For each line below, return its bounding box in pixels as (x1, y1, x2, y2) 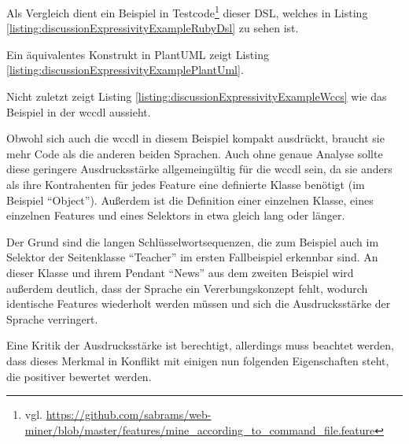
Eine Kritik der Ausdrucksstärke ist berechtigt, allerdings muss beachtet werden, (6, 337, 394, 353)
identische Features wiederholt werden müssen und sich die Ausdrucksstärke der (6, 295, 391, 312)
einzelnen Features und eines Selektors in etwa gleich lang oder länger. (6, 207, 345, 224)
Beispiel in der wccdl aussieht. (6, 103, 151, 120)
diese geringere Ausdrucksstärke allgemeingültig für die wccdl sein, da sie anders (6, 161, 392, 177)
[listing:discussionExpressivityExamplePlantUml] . (6, 61, 244, 78)
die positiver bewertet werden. (6, 368, 152, 384)
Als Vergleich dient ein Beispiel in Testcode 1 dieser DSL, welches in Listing (6, 2, 368, 20)
